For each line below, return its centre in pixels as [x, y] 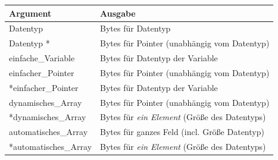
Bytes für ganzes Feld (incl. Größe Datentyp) [182, 132]
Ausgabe [118, 13]
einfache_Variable [42, 58]
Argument [30, 13]
